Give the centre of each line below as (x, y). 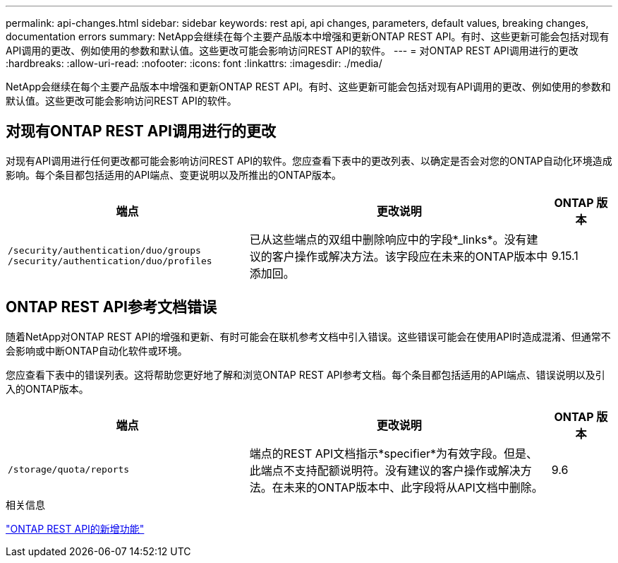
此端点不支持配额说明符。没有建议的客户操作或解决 (385, 470)
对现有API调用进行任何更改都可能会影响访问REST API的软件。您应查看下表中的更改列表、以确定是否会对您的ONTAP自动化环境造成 (309, 160)
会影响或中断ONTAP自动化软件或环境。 (97, 350)
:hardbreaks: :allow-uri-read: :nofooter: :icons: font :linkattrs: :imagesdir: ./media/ (194, 63)
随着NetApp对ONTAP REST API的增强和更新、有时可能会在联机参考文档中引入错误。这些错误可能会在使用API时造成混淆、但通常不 (308, 336)
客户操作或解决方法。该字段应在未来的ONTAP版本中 (410, 256)
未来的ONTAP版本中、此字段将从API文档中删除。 (413, 487)
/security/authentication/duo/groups (104, 250)
